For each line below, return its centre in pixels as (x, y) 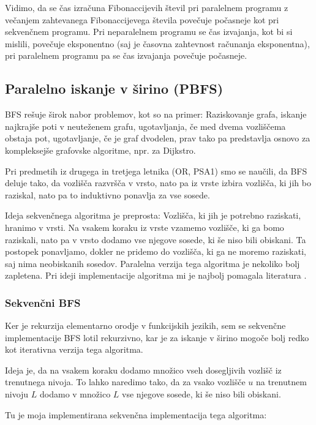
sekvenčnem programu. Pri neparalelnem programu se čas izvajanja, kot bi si (149, 32)
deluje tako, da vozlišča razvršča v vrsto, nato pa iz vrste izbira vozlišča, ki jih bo (158, 183)
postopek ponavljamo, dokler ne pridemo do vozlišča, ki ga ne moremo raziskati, (156, 251)
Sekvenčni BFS (43, 302)
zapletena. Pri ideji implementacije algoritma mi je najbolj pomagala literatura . (156, 275)
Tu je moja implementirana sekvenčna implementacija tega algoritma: (136, 414)
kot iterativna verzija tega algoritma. (74, 349)
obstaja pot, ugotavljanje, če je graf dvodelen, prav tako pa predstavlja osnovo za (158, 138)
